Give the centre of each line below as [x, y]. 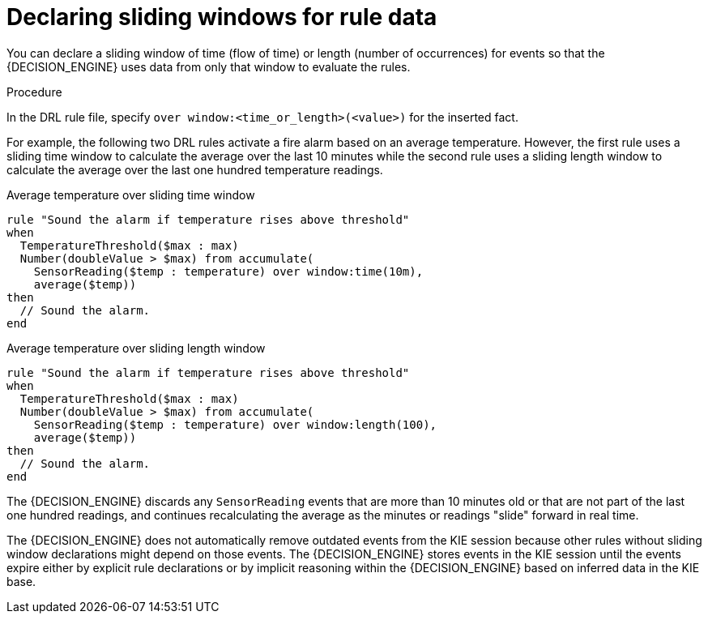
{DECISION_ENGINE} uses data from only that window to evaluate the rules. [209, 66]
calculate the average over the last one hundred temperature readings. [195, 169]
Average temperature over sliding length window [136, 348]
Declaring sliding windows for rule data [222, 17]
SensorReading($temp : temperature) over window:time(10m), [228, 271]
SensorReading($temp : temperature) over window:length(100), [235, 424]
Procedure [34, 92]
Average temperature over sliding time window [131, 195]
